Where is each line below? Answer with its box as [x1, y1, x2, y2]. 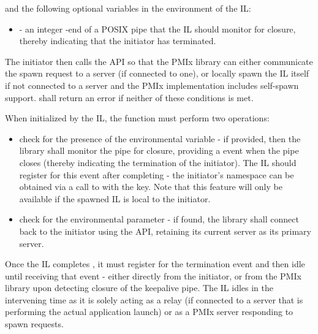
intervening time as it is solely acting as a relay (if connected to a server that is [5, 293, 303, 306]
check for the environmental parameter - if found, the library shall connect [19, 213, 299, 226]
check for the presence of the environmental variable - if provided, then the [19, 132, 301, 145]
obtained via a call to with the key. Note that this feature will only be [19, 180, 282, 193]
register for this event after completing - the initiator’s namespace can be [19, 168, 294, 181]
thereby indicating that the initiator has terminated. [19, 34, 216, 47]
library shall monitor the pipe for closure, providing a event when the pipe [19, 144, 299, 157]
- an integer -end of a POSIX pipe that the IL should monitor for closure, [19, 22, 296, 35]
